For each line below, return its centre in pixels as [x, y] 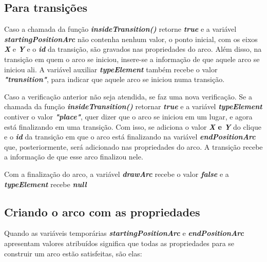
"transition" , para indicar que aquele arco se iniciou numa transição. [115, 79]
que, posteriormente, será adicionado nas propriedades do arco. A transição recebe [133, 146]
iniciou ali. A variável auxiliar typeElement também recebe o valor [111, 69]
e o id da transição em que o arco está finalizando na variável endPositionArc [130, 137]
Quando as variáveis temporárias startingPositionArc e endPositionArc [124, 233]
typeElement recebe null [45, 184]
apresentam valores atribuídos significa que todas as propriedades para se [119, 243]
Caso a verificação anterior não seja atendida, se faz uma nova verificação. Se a [128, 96]
